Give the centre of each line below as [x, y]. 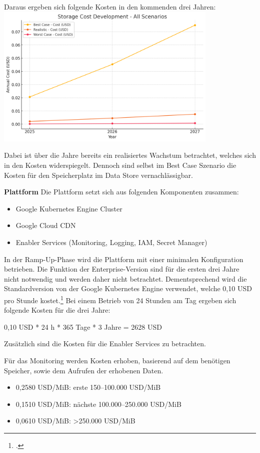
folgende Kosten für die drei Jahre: [57, 310]
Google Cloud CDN [46, 225]
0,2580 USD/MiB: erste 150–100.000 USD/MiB [88, 387]
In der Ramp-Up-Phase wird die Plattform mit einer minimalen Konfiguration [124, 259]
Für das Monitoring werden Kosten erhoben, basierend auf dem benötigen [117, 361]
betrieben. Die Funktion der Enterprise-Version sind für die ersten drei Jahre [122, 269]
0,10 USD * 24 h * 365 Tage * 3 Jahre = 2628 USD [83, 326]
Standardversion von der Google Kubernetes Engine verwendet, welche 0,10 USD [128, 288]
